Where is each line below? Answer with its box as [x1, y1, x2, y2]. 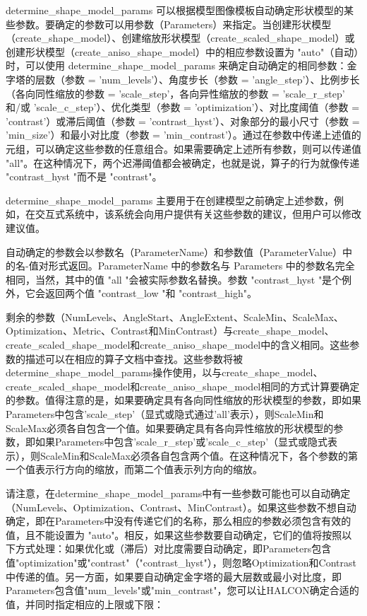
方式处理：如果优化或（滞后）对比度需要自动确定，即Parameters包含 [15, 541, 332, 556]
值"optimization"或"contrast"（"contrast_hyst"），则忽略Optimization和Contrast [6, 554, 356, 569]
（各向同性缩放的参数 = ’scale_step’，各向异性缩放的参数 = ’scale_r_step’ [6, 86, 345, 100]
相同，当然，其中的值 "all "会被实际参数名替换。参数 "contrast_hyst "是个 [6, 272, 342, 286]
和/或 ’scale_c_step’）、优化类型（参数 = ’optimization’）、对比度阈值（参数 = [6, 100, 360, 115]
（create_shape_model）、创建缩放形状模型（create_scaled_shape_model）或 [6, 30, 355, 45]
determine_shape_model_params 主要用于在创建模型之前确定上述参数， [6, 192, 334, 207]
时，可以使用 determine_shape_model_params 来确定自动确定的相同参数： [6, 58, 347, 73]
